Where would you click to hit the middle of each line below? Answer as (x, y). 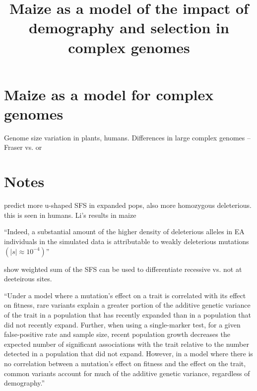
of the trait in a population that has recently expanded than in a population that (128, 314)
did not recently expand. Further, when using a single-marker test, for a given (122, 324)
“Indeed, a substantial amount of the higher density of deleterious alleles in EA (124, 231)
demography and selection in (129, 28)
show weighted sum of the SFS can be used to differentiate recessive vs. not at (123, 269)
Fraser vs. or (23, 147)
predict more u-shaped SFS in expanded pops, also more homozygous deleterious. (128, 205)
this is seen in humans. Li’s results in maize (70, 215)
